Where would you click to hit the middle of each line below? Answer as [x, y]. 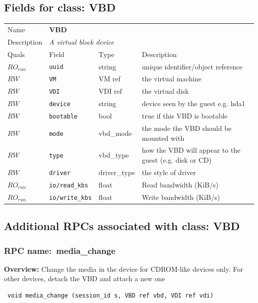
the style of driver [169, 172]
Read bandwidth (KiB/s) [180, 184]
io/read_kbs [68, 185]
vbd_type [114, 155]
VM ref [109, 79]
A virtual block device [81, 41]
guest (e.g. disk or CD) [177, 160]
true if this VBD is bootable [185, 116]
